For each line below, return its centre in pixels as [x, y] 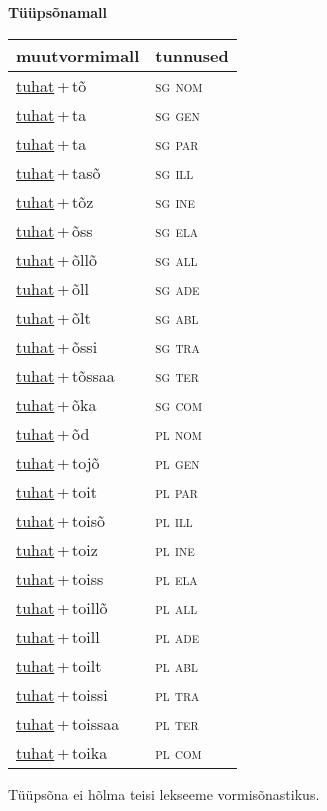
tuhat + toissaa [68, 723]
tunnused [192, 55]
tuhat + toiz [57, 549]
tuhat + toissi [62, 694]
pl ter [177, 723]
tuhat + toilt [59, 665]
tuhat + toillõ [62, 607]
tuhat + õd [53, 433]
